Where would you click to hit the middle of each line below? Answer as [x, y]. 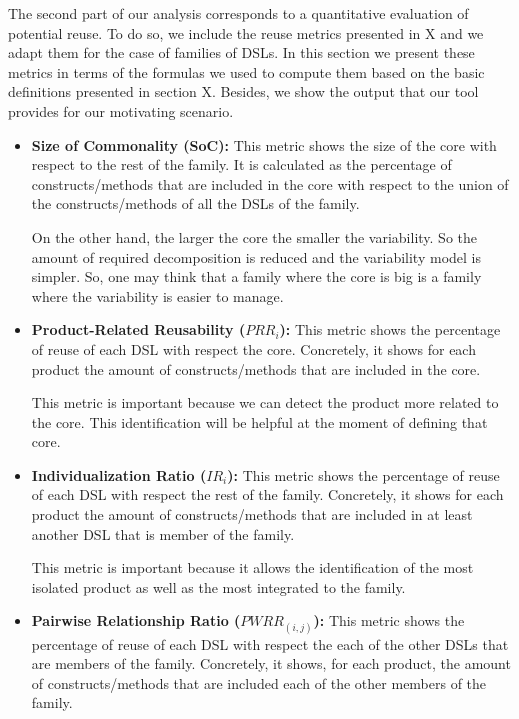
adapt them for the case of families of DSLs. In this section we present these [241, 52]
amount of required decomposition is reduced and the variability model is [256, 256]
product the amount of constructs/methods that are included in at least [252, 514]
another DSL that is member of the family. [163, 533]
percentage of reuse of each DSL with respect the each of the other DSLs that [270, 643]
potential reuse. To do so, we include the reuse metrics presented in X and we [246, 32]
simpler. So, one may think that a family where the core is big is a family [256, 276]
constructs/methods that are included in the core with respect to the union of [270, 183]
